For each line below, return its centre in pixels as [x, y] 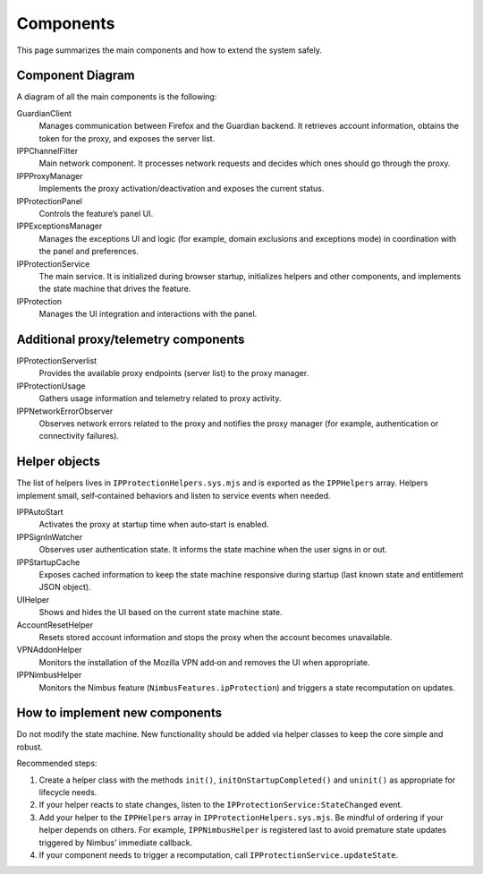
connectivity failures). [79, 436]
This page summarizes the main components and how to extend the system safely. [169, 50]
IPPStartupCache [48, 562]
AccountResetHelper [55, 625]
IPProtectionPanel [49, 201]
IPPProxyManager [50, 176]
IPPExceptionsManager [59, 226]
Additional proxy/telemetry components [131, 339]
